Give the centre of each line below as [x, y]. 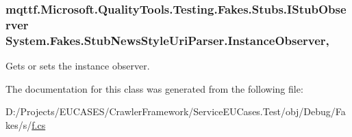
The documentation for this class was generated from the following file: [154, 88]
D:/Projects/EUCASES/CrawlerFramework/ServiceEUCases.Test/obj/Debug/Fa [176, 111]
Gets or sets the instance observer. [78, 66]
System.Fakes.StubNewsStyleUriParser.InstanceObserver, [167, 40]
